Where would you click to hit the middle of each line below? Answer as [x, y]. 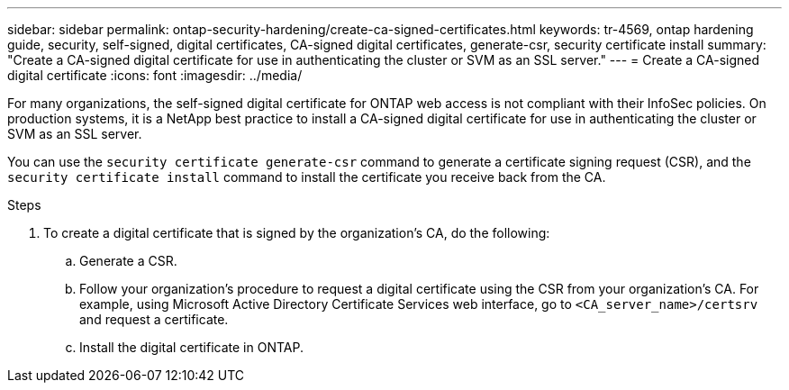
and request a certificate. [154, 319]
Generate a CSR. [128, 261]
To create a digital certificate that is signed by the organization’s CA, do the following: [297, 233]
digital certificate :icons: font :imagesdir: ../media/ [155, 75]
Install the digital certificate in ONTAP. [191, 347]
